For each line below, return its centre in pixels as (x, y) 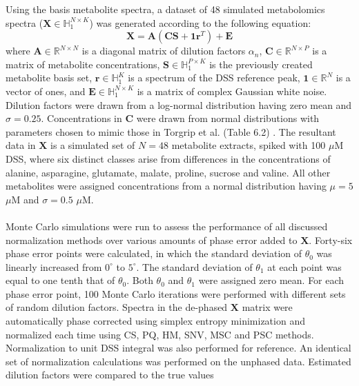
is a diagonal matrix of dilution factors (164, 51)
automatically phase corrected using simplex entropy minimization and (155, 321)
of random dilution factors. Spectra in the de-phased (117, 307)
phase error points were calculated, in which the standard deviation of (154, 253)
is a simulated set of (93, 145)
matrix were (267, 307)
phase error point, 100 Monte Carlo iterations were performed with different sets (176, 293)
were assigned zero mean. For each (271, 280)
